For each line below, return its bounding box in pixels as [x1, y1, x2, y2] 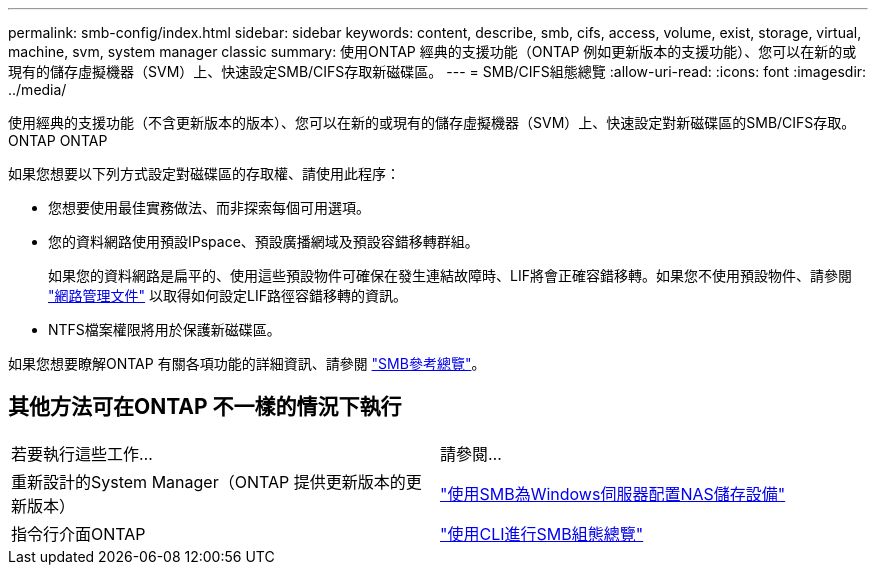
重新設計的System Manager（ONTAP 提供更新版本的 [11, 471, 406, 492]
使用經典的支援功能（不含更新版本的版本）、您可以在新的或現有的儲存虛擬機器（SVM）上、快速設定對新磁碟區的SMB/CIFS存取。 [8, 114, 856, 131]
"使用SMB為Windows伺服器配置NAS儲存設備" [440, 483, 786, 504]
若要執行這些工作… [11, 443, 153, 464]
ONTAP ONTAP [8, 132, 108, 149]
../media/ [8, 81, 67, 98]
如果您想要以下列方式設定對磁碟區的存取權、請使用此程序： [8, 165, 400, 182]
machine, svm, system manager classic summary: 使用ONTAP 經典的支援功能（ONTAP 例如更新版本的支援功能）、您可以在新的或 [8, 43, 857, 60]
